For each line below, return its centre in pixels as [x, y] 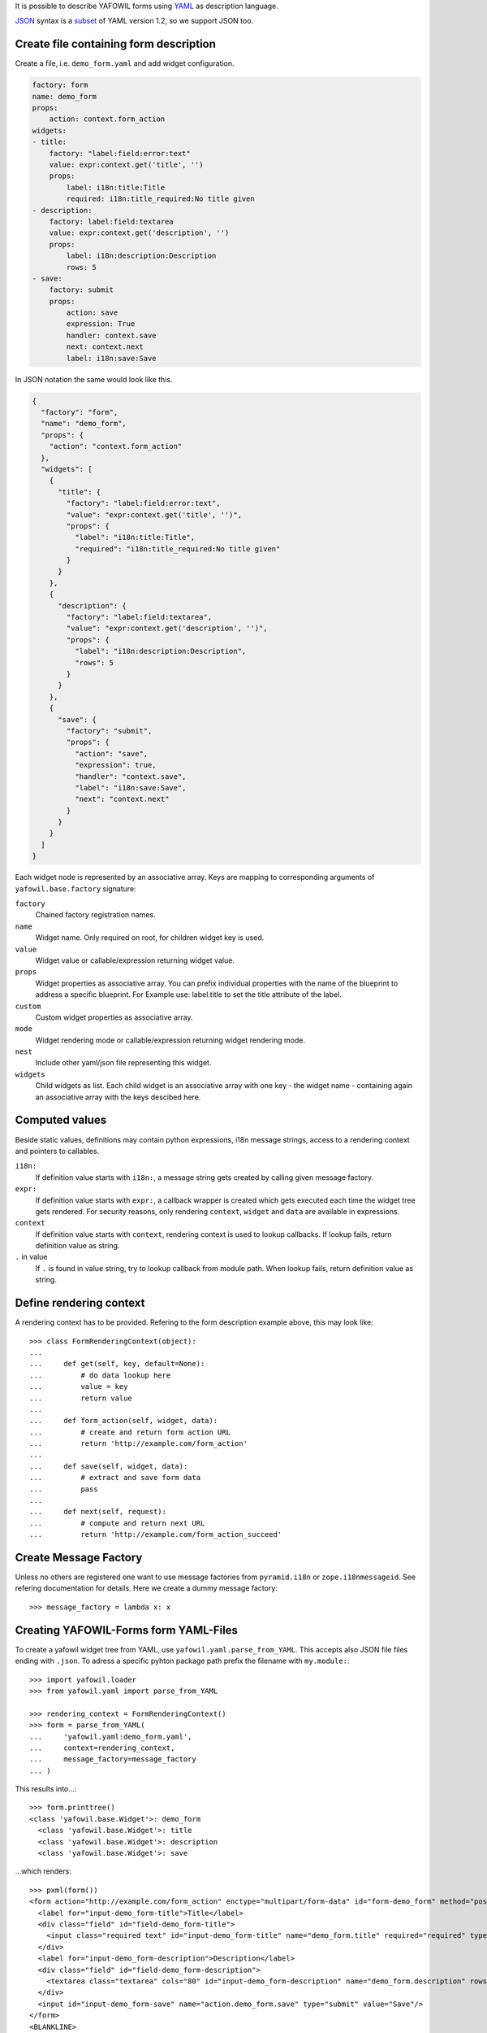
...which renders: [43, 1871]
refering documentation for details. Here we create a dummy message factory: [146, 1588]
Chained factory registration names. [95, 915]
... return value [81, 1398]
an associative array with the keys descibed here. [118, 1097]
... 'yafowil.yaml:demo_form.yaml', [111, 1737]
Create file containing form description [116, 44]
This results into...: [46, 1789]
